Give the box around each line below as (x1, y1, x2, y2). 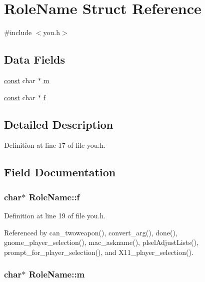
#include (4, 27, 32, 38)
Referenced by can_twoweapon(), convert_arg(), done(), (4, 227, 177, 237)
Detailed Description (4, 116, 113, 132)
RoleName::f (28, 190, 80, 203)
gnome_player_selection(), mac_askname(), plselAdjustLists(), (4, 237, 198, 247)
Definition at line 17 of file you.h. (4, 140, 106, 150)
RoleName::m (28, 268, 85, 280)
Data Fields (4, 52, 65, 67)
